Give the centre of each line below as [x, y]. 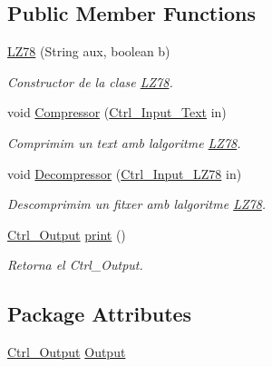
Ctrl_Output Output [67, 352]
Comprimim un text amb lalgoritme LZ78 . [124, 142]
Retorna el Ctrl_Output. [75, 265]
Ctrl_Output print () [67, 234]
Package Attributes [100, 314]
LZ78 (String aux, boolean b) [89, 51]
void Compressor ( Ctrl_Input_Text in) [117, 112]
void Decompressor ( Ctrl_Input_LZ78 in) [125, 173]
